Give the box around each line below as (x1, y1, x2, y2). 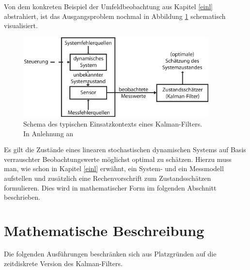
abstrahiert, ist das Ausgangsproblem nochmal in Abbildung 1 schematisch (4, 11, 226, 21)
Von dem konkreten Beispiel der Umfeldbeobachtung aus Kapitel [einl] (4, 1, 213, 11)
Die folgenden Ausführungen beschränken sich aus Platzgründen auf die (4, 248, 217, 258)
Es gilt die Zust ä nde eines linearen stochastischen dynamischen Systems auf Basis (4, 144, 246, 155)
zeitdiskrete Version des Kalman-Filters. (4, 258, 123, 268)
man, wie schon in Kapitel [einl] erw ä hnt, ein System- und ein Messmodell (4, 163, 224, 174)
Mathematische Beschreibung (4, 221, 204, 240)
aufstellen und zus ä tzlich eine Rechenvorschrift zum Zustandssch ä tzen (4, 173, 211, 183)
